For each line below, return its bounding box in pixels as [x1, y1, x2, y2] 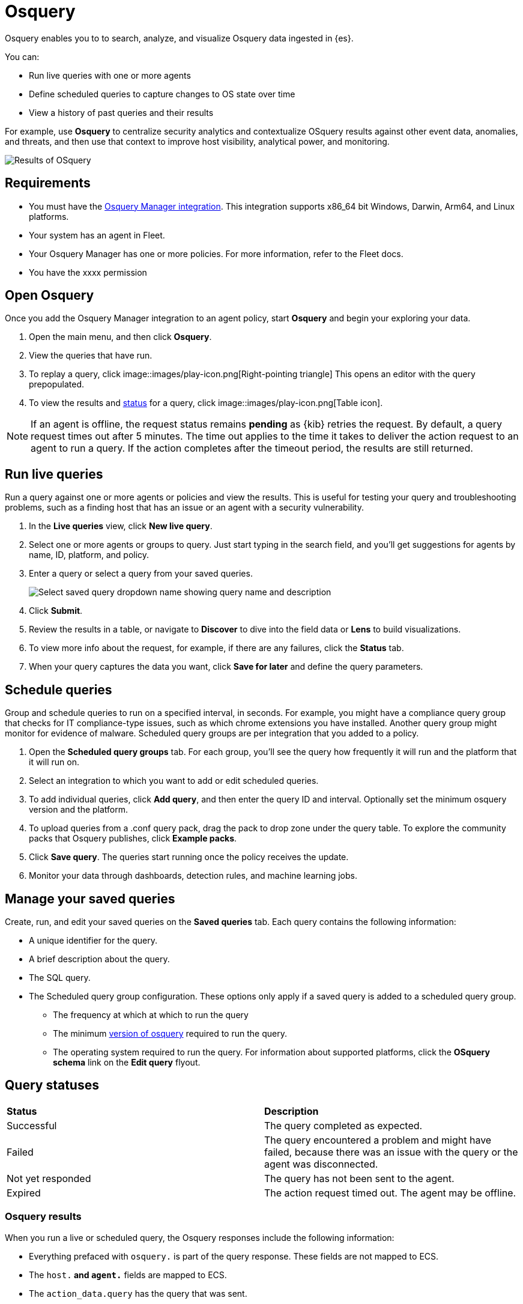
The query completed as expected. [264, 1119, 423, 1132]
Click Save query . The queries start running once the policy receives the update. [29, 852, 349, 863]
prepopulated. [29, 379, 85, 390]
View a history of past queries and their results [29, 107, 214, 118]
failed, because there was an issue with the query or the [264, 1145, 518, 1158]
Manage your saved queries [5, 891, 175, 906]
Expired [7, 1186, 41, 1199]
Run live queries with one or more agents [29, 70, 191, 80]
